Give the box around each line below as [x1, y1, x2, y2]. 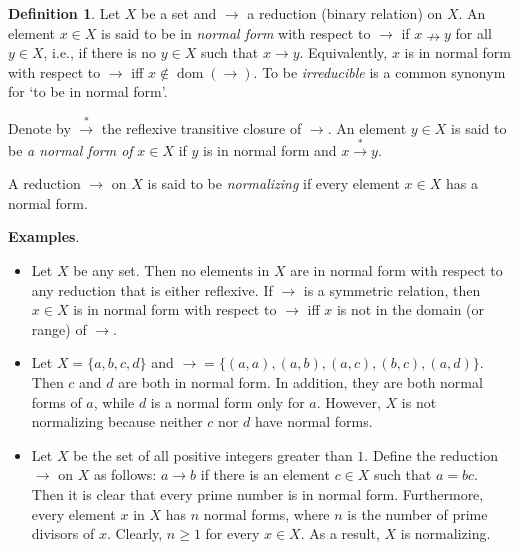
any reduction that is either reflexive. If [31, 279, 273, 300]
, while [93, 391, 135, 412]
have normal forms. [254, 411, 373, 432]
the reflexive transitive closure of [101, 117, 302, 138]
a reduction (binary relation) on [247, 3, 443, 23]
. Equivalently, [299, 42, 388, 63]
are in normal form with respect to [290, 260, 503, 281]
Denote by [8, 117, 71, 138]
